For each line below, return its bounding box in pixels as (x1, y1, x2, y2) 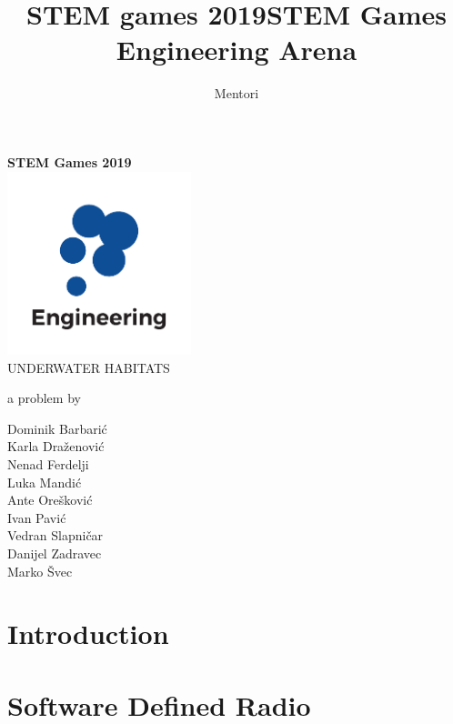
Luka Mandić (7, 472, 82, 491)
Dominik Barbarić (7, 418, 107, 437)
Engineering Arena (116, 31, 357, 68)
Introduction (7, 615, 169, 652)
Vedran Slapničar (7, 526, 104, 545)
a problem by (7, 388, 81, 407)
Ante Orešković (7, 490, 93, 509)
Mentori (214, 84, 259, 103)
